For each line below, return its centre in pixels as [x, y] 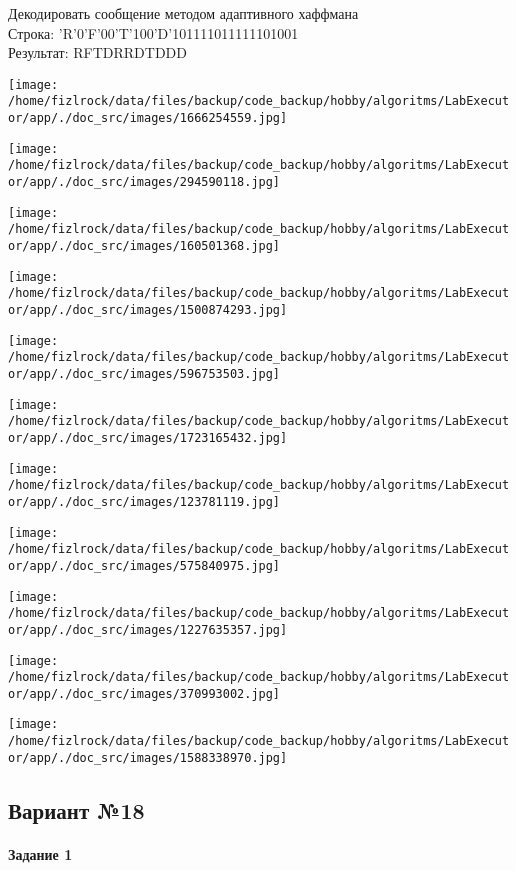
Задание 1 [40, 853]
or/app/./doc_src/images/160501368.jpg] [144, 246]
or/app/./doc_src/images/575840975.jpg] [144, 565]
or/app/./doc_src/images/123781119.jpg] [144, 501]
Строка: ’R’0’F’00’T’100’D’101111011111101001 [153, 32]
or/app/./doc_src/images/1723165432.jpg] [148, 437]
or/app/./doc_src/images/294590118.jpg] [144, 182]
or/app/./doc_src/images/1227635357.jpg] [148, 629]
